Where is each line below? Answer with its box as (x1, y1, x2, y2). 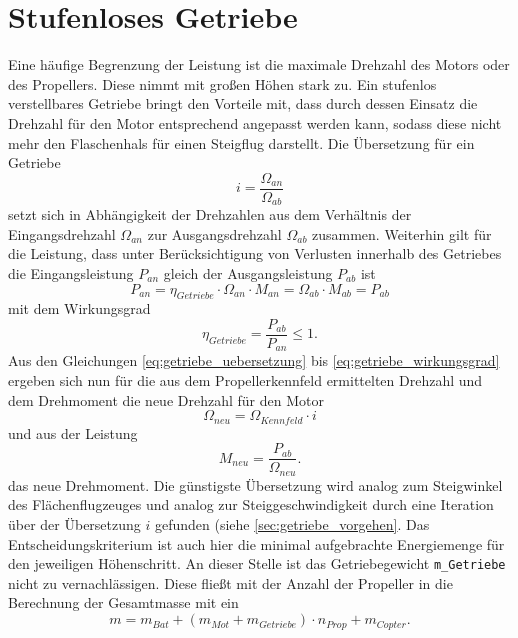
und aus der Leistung (8, 422, 138, 443)
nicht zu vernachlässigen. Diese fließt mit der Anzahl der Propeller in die (8, 572, 453, 593)
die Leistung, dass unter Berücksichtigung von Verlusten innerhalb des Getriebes (8, 243, 502, 264)
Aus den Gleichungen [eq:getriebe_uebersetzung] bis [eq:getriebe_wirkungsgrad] (8, 350, 500, 371)
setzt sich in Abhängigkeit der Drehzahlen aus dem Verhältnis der (8, 204, 412, 225)
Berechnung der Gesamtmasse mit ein (8, 592, 239, 613)
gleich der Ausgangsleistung (163, 262, 333, 283)
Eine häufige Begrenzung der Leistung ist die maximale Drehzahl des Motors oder (8, 54, 510, 75)
